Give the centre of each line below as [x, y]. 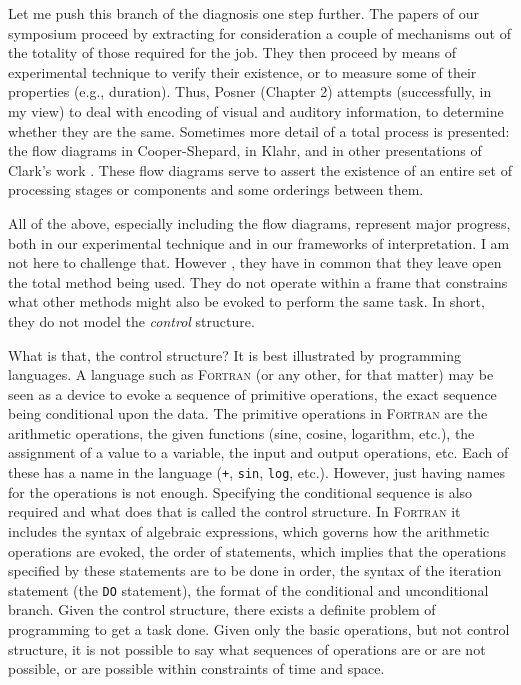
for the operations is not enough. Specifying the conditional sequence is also [240, 491]
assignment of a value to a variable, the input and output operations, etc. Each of [258, 452]
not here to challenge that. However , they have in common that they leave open [255, 262]
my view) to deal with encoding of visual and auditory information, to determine [256, 110]
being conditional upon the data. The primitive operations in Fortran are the [248, 413]
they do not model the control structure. [131, 320]
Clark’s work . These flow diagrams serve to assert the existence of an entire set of [260, 169]
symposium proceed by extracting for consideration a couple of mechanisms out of [259, 32]
